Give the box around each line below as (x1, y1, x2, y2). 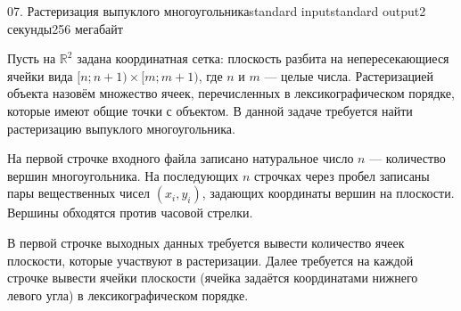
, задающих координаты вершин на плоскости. (202, 184, 455, 202)
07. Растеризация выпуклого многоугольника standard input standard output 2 (7, 2, 426, 20)
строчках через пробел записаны (253, 166, 430, 184)
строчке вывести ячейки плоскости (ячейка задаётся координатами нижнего (7, 268, 418, 287)
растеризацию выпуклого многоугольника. (7, 119, 235, 137)
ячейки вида (7, 66, 73, 85)
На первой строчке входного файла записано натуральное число (7, 149, 354, 168)
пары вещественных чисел (7, 184, 151, 202)
